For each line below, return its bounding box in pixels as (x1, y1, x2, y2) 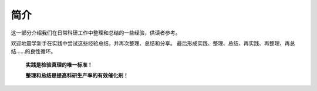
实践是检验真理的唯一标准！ (25, 61, 93, 68)
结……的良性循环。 (11, 48, 56, 55)
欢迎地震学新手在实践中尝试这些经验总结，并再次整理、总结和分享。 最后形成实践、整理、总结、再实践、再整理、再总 (11, 40, 295, 47)
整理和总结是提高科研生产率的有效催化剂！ (25, 72, 129, 79)
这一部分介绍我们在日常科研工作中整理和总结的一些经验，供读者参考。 (11, 29, 181, 36)
